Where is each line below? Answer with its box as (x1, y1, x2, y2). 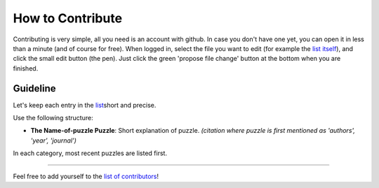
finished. (13, 64, 39, 73)
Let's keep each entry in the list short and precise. (13, 101, 157, 109)
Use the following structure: (13, 114, 94, 122)
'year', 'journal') (30, 136, 77, 145)
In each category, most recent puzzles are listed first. (13, 149, 168, 157)
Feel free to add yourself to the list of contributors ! (13, 172, 159, 180)
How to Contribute (13, 10, 123, 26)
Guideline (13, 82, 56, 94)
